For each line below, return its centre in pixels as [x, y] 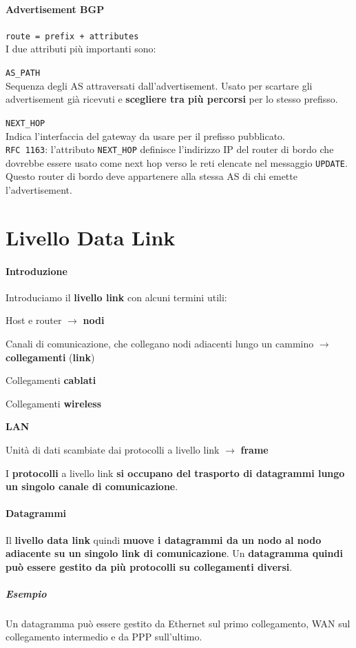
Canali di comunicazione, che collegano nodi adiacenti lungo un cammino [160, 343]
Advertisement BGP [55, 9]
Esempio [26, 593]
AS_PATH [23, 73]
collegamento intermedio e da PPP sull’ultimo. [104, 637]
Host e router [34, 320]
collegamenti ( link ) [50, 357]
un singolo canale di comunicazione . [92, 486]
